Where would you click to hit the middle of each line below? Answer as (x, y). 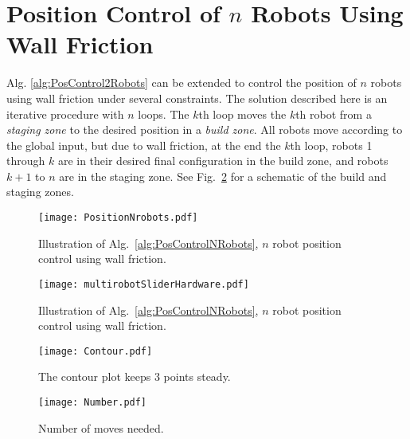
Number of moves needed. (101, 427)
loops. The (164, 114)
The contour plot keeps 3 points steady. (135, 376)
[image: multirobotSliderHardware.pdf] (144, 284)
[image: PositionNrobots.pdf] (118, 218)
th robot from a (334, 114)
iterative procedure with (65, 114)
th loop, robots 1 (331, 145)
